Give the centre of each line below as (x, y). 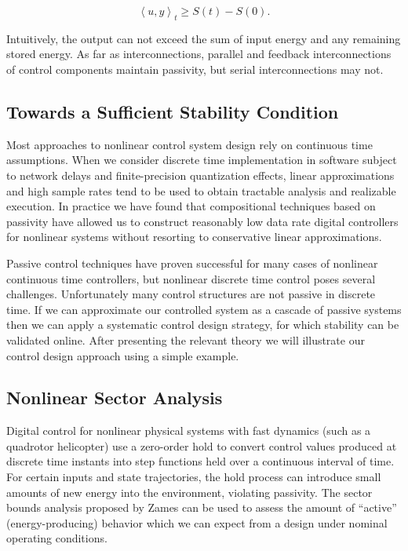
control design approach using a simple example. (123, 355)
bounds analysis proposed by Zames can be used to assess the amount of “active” (202, 507)
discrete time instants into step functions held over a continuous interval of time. (200, 461)
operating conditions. (57, 538)
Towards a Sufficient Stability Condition (173, 111)
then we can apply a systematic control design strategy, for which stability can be (203, 325)
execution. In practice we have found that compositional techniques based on (191, 206)
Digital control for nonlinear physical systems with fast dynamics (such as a (189, 431)
